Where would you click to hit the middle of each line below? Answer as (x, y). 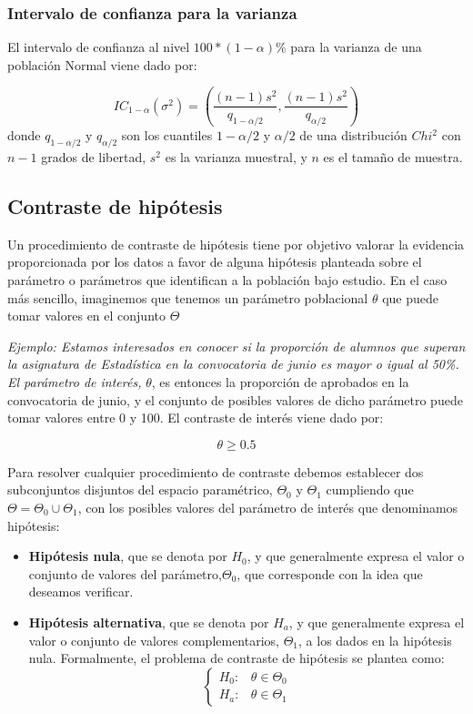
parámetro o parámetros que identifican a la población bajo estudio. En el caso (227, 280)
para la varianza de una (356, 47)
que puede (410, 297)
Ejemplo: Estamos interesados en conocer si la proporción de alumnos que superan (236, 346)
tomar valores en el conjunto (86, 316)
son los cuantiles (167, 135)
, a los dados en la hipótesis (375, 640)
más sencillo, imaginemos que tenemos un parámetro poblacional (188, 297)
